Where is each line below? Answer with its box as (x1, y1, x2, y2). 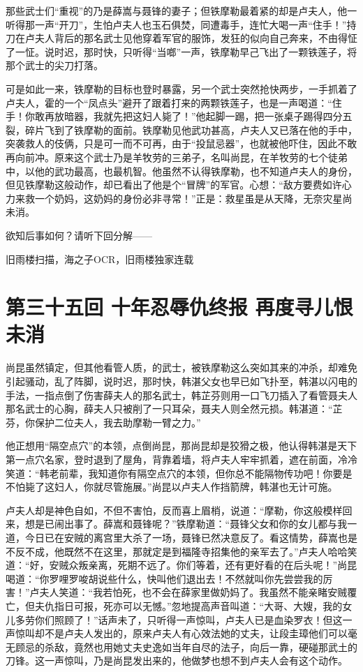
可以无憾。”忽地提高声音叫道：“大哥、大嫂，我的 (122, 598, 343, 613)
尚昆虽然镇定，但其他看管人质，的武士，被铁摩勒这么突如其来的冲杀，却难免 (6, 360, 357, 375)
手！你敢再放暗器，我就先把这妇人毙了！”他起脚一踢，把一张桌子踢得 (6, 109, 323, 124)
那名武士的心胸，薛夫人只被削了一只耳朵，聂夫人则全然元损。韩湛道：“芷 (6, 401, 343, 416)
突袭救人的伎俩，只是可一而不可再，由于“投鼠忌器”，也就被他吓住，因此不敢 (6, 136, 357, 151)
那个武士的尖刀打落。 (6, 58, 103, 73)
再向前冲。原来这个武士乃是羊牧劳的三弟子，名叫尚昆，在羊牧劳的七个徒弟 (6, 149, 348, 164)
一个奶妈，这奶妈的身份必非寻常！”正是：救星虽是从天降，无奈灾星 (34, 191, 343, 205)
